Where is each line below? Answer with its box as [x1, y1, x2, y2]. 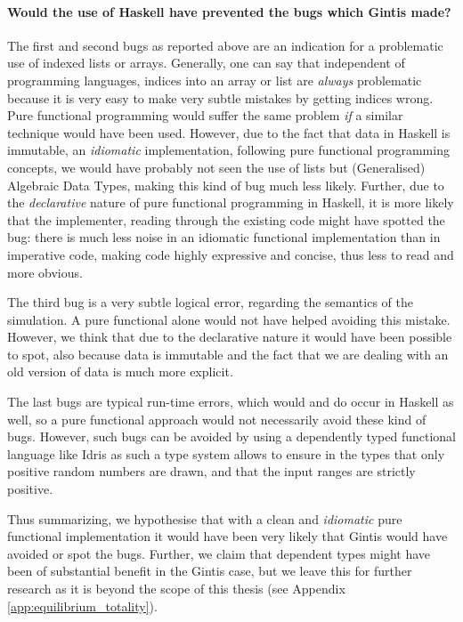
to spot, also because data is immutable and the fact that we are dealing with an [7, 344, 449, 363]
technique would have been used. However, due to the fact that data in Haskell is [7, 123, 451, 141]
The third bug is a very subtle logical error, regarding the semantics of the [7, 293, 413, 311]
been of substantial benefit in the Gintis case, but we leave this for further [7, 561, 412, 580]
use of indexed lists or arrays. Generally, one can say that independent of [7, 53, 405, 72]
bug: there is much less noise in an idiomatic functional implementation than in [7, 228, 441, 246]
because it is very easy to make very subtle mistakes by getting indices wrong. [7, 88, 434, 107]
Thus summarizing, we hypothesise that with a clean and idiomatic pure [7, 509, 402, 528]
